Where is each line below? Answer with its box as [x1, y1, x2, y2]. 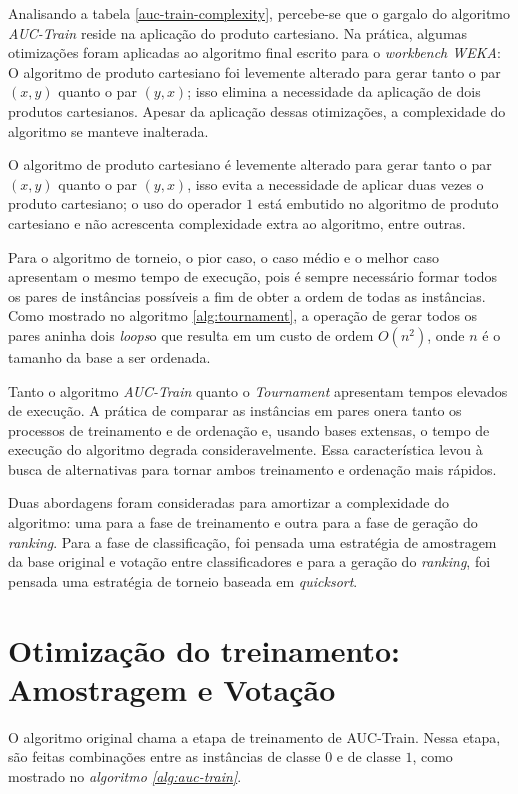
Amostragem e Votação [8, 668, 336, 709]
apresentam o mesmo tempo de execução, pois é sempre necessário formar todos [8, 266, 498, 287]
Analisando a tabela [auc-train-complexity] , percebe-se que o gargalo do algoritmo [8, 3, 510, 23]
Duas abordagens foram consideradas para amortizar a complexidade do [8, 492, 449, 513]
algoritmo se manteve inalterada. [8, 120, 209, 141]
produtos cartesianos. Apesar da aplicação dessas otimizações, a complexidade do [8, 100, 506, 121]
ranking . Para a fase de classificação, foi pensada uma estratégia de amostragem [8, 531, 497, 552]
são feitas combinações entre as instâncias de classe [8, 746, 321, 767]
